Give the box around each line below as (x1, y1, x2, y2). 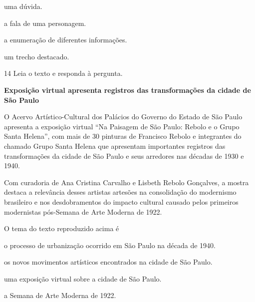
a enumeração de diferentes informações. (4, 34, 127, 45)
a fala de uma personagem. (4, 17, 86, 28)
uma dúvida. (4, 1, 42, 11)
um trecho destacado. (4, 51, 69, 61)
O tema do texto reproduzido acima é (4, 223, 119, 234)
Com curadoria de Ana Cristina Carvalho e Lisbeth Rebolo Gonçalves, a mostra (4, 177, 249, 187)
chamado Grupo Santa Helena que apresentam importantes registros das (4, 140, 226, 151)
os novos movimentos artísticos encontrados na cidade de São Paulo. (4, 257, 213, 267)
